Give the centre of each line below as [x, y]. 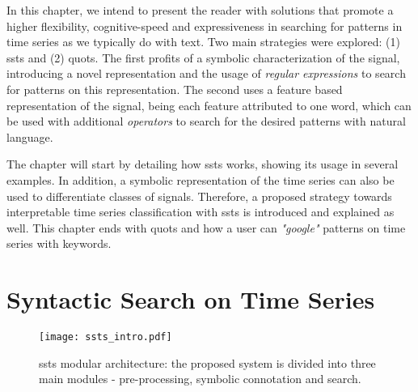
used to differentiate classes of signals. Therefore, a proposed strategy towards [199, 196]
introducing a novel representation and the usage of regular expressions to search [206, 73]
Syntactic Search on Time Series [191, 299]
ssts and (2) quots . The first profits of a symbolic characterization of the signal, [203, 57]
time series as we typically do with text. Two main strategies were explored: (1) [203, 42]
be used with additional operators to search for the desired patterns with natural [206, 121]
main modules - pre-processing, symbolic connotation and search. [200, 379]
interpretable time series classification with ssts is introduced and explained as [201, 212]
